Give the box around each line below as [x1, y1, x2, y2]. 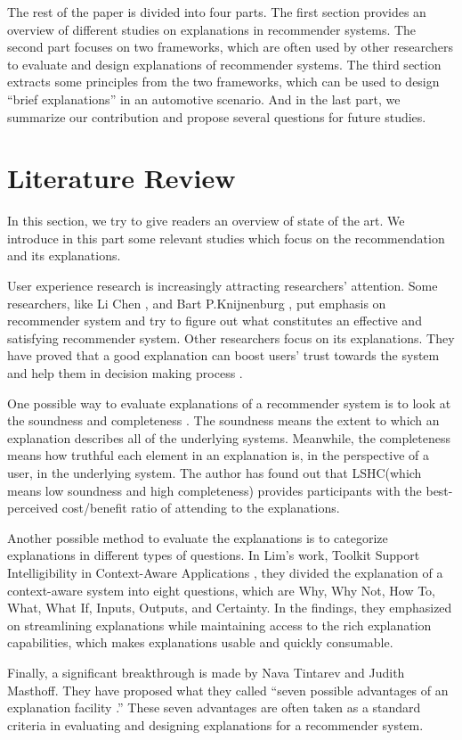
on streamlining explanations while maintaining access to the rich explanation [7, 615, 432, 634]
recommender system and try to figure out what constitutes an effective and [7, 311, 422, 330]
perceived [7, 498, 59, 517]
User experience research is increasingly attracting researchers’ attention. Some [7, 276, 438, 295]
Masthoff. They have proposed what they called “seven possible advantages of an [7, 680, 449, 699]
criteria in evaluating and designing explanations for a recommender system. [7, 715, 424, 734]
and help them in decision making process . [7, 364, 243, 382]
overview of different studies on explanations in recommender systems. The [7, 20, 417, 38]
